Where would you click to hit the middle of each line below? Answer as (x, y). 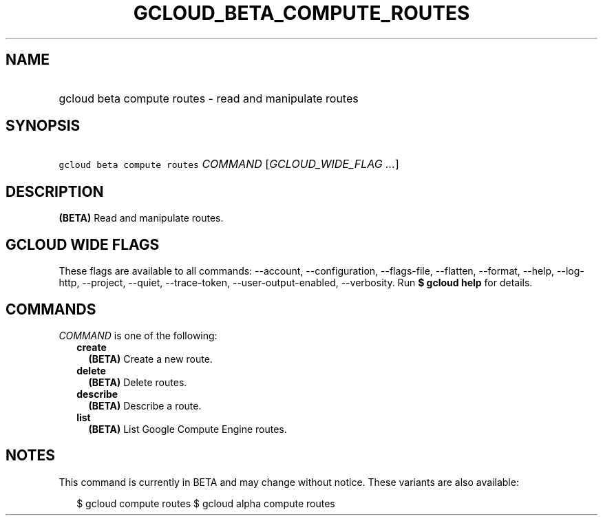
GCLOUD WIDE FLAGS (83, 244)
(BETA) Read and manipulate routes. (141, 218)
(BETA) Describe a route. (145, 405)
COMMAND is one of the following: (138, 335)
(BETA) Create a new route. (150, 359)
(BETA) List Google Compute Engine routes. (188, 429)
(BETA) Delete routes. (138, 382)
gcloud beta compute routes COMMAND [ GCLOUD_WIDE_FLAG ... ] (229, 164)
